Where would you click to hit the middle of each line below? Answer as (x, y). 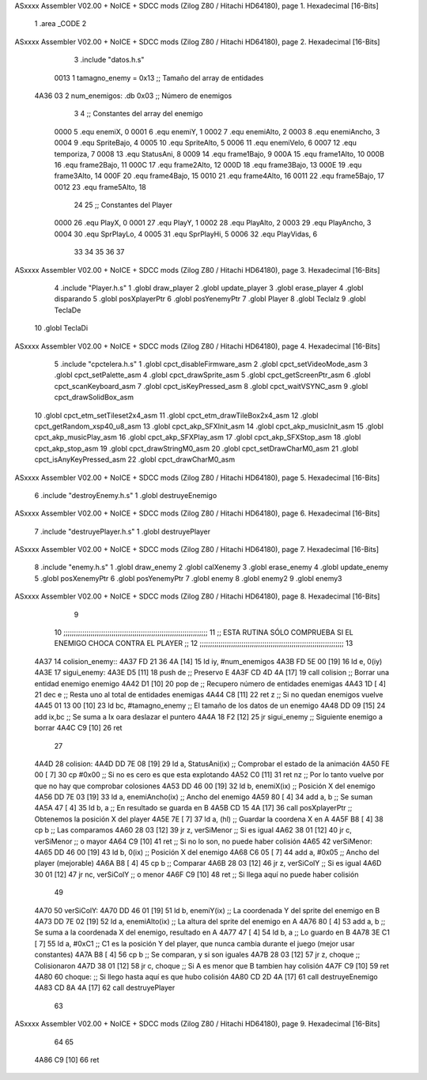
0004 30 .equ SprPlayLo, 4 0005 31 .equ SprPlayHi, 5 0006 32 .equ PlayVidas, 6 (186, 234)
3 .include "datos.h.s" (109, 60)
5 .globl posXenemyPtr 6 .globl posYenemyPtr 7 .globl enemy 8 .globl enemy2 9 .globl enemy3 (188, 578)
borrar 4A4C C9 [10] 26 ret (78, 728)
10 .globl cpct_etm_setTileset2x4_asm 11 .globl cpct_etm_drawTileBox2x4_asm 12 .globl (176, 415)
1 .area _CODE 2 (60, 24)
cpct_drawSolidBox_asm (94, 397)
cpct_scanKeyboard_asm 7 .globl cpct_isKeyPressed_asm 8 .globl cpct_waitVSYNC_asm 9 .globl (211, 386)
